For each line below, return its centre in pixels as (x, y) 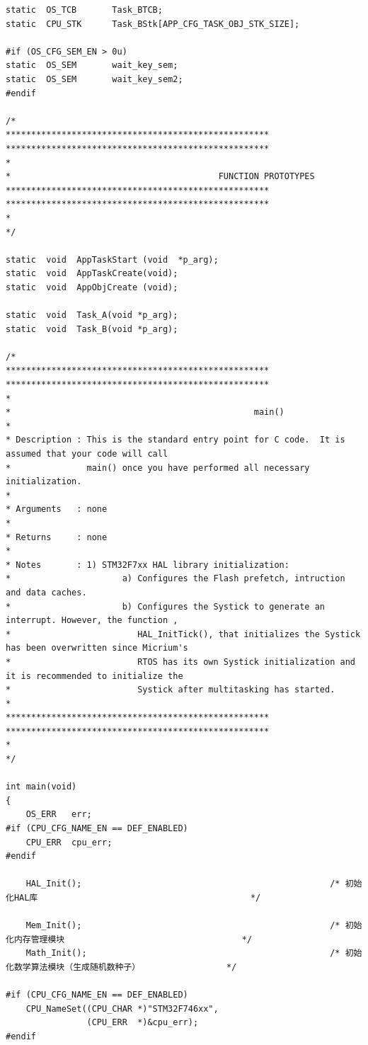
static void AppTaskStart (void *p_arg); (112, 259)
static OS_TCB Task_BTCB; (84, 10)
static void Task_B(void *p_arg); (92, 329)
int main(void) (41, 787)
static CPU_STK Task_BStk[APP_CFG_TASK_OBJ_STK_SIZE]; (153, 24)
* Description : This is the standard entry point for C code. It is (176, 440)
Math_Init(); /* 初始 (194, 953)
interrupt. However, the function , (92, 621)
